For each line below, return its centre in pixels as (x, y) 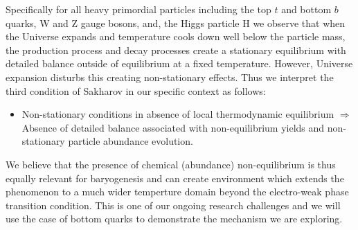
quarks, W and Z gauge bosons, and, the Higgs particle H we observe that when (176, 23)
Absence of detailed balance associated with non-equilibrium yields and (173, 127)
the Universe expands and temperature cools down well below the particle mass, (176, 36)
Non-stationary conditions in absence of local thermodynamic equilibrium (178, 114)
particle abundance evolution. (131, 141)
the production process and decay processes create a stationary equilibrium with (176, 50)
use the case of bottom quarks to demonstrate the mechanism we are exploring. (174, 219)
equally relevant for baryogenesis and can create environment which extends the (175, 178)
